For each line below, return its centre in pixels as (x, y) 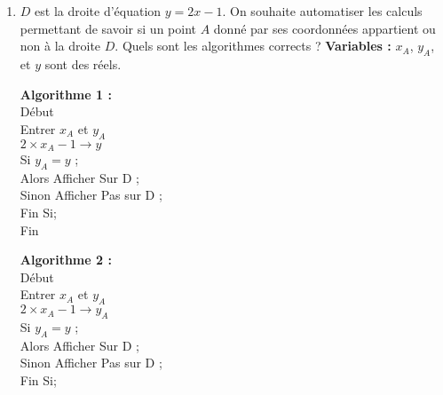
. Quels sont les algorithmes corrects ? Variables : (253, 46)
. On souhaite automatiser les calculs (322, 11)
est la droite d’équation (98, 11)
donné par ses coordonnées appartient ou (324, 28)
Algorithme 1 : (66, 94)
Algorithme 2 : (66, 260)
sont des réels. (83, 63)
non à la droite (60, 46)
